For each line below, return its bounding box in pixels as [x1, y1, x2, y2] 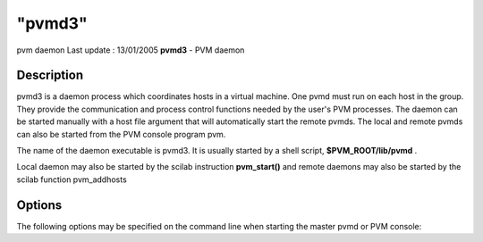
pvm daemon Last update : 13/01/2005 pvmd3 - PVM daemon [16, 45, 245, 55]
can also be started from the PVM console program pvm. [16, 129, 226, 139]
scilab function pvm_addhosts [16, 174, 127, 185]
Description [16, 68, 84, 83]
